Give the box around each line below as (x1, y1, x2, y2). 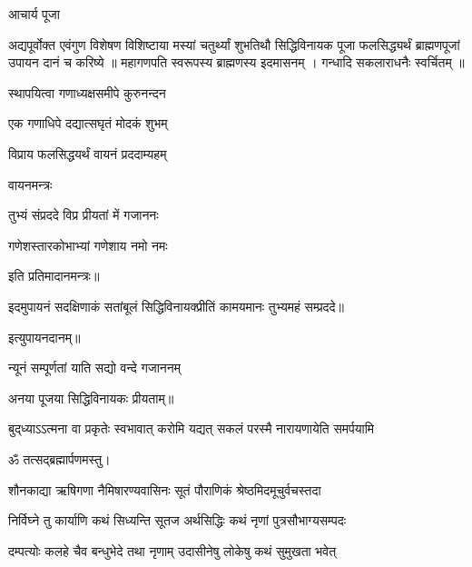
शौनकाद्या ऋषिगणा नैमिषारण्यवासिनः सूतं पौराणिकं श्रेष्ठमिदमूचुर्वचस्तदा (8, 480, 321, 499)
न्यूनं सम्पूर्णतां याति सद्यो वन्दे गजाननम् (8, 358, 181, 377)
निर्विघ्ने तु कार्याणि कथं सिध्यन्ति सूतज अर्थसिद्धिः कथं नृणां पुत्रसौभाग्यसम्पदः (8, 511, 347, 530)
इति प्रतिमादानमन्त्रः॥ (8, 266, 100, 285)
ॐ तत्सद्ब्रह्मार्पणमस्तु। (8, 449, 111, 468)
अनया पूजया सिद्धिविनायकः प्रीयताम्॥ (8, 388, 174, 407)
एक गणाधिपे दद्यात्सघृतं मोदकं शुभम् (8, 114, 168, 133)
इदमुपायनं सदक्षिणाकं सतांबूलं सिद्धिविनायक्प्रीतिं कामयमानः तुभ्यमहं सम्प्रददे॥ (8, 296, 345, 315)
